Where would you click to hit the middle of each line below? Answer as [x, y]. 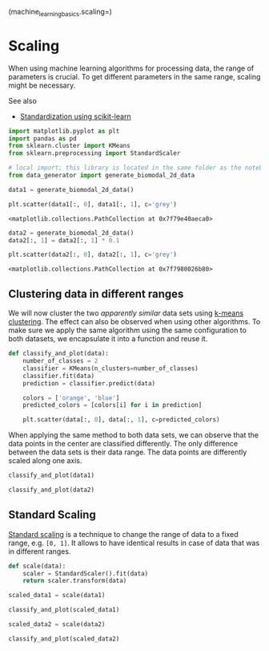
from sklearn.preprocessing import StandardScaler [94, 153]
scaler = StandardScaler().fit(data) [86, 573]
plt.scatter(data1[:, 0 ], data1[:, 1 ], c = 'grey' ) [93, 204]
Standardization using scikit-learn [75, 116]
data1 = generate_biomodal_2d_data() [71, 189]
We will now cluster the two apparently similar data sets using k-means [126, 313]
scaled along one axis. [45, 461]
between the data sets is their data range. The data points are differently [128, 452]
